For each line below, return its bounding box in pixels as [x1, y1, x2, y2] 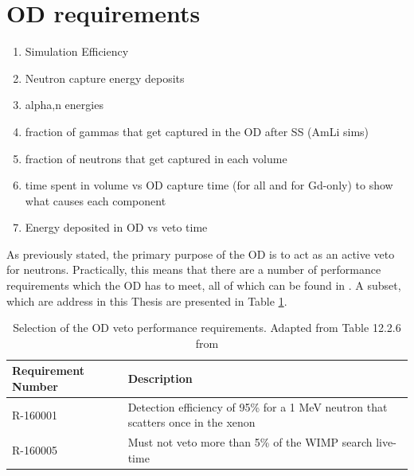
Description [127, 370, 193, 387]
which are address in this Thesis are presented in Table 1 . [6, 292, 287, 309]
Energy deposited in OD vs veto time [25, 219, 208, 236]
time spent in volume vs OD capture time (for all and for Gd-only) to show [25, 177, 393, 193]
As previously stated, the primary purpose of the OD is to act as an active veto [6, 245, 395, 262]
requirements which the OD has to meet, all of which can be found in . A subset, [6, 277, 401, 294]
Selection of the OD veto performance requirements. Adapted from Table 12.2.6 [13, 319, 401, 336]
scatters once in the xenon [127, 414, 256, 431]
